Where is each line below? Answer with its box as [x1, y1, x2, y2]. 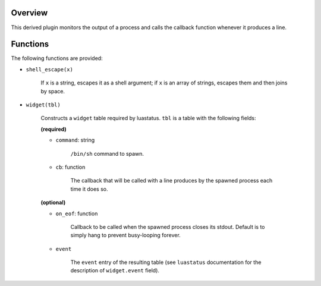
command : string [55, 137, 95, 144]
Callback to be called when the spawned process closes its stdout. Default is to [70, 223, 265, 230]
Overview [11, 8, 48, 18]
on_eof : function [55, 210, 98, 217]
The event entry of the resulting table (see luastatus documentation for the [70, 259, 262, 266]
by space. [40, 87, 65, 95]
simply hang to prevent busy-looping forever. [70, 232, 181, 239]
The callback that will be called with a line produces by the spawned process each [70, 177, 273, 184]
